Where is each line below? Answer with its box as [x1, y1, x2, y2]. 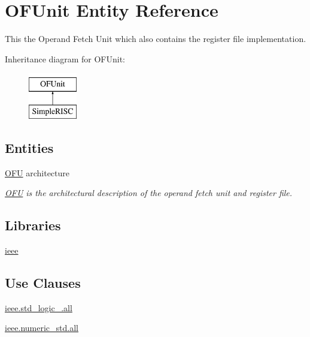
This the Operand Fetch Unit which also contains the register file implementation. [5, 32, 306, 45]
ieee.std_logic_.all [5, 301, 72, 314]
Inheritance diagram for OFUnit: [5, 52, 126, 65]
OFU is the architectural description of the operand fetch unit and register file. [5, 186, 293, 199]
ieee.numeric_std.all [5, 321, 79, 334]
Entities [5, 138, 54, 157]
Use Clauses [5, 273, 81, 292]
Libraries [5, 216, 61, 234]
